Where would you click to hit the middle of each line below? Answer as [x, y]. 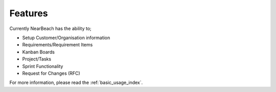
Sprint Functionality [43, 66]
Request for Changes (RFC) [51, 73]
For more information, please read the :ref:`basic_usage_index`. [76, 83]
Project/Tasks [37, 59]
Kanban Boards [38, 52]
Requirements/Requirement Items [57, 45]
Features [29, 13]
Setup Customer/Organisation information [66, 38]
